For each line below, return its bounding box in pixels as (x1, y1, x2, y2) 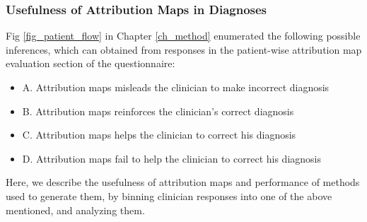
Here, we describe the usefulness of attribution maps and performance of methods (6, 175, 360, 189)
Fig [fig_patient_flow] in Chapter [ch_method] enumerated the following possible (6, 28, 361, 43)
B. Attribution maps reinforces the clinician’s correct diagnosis (22, 103, 294, 118)
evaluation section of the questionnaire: (6, 56, 175, 71)
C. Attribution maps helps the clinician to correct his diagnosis (22, 127, 296, 142)
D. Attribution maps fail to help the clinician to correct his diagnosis (22, 151, 321, 165)
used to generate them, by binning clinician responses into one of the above (6, 188, 332, 203)
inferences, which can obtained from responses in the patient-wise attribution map (6, 42, 362, 57)
